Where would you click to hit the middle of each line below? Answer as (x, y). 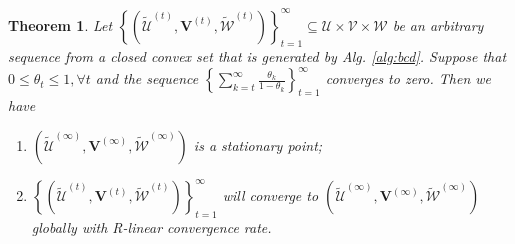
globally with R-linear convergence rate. (151, 227)
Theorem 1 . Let (60, 24)
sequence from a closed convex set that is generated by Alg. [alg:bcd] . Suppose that (257, 56)
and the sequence (147, 78)
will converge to (270, 195)
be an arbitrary (438, 24)
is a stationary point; (258, 144)
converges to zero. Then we (408, 78)
